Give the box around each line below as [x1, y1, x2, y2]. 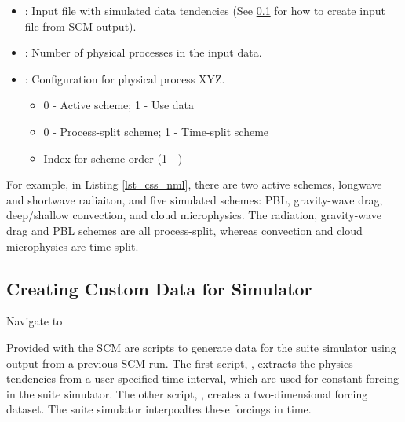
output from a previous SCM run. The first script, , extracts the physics [6, 354, 353, 371]
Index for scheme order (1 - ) [43, 149, 183, 166]
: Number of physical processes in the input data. [24, 44, 262, 61]
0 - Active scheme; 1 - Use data [43, 97, 195, 113]
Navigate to [6, 313, 63, 329]
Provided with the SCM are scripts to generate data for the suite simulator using [6, 339, 396, 355]
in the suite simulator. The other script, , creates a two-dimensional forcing [6, 385, 368, 402]
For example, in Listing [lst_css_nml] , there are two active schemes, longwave [6, 176, 382, 193]
